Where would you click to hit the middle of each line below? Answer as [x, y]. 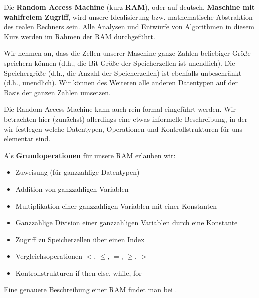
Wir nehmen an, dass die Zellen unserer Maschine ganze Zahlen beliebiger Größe [127, 53]
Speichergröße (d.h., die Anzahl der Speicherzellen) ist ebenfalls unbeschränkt [123, 72]
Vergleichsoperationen [49, 256]
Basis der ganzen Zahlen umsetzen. [57, 92]
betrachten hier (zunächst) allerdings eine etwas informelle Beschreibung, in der [126, 118]
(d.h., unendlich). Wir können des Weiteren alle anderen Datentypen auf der [121, 82]
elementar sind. [27, 138]
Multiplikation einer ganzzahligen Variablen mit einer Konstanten [116, 206]
